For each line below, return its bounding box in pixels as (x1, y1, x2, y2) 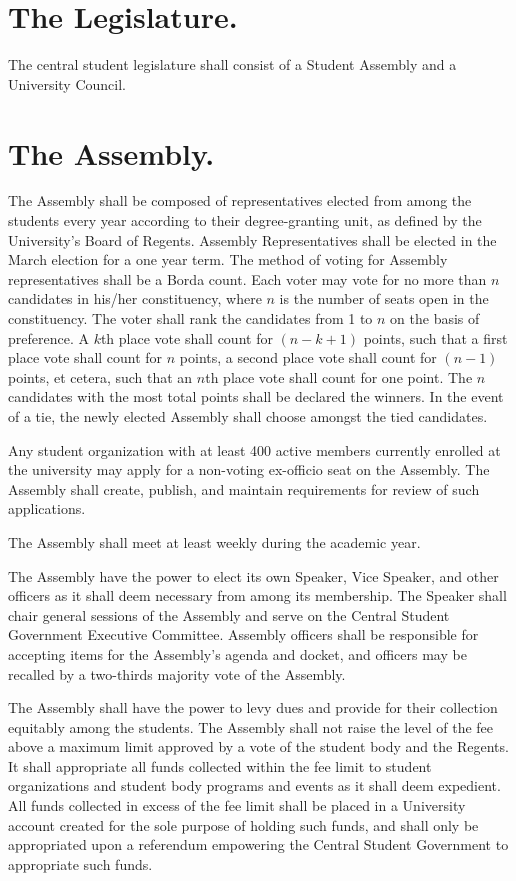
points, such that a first (363, 327, 508, 348)
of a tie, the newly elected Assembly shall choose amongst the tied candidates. (8, 405, 488, 426)
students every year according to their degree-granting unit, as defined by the (8, 210, 482, 231)
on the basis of (390, 308, 480, 328)
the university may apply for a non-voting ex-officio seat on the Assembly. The (8, 459, 490, 480)
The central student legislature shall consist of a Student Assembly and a (8, 54, 457, 75)
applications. (8, 498, 86, 519)
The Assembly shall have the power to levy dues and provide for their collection (8, 697, 498, 718)
